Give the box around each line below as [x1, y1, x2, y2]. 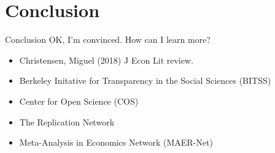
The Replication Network [19, 115, 115, 128]
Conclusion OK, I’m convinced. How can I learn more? [5, 33, 211, 46]
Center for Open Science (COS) [19, 94, 139, 107]
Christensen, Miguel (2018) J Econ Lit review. [19, 53, 193, 66]
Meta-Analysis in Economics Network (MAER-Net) [19, 136, 213, 149]
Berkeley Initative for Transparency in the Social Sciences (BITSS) [19, 74, 271, 87]
